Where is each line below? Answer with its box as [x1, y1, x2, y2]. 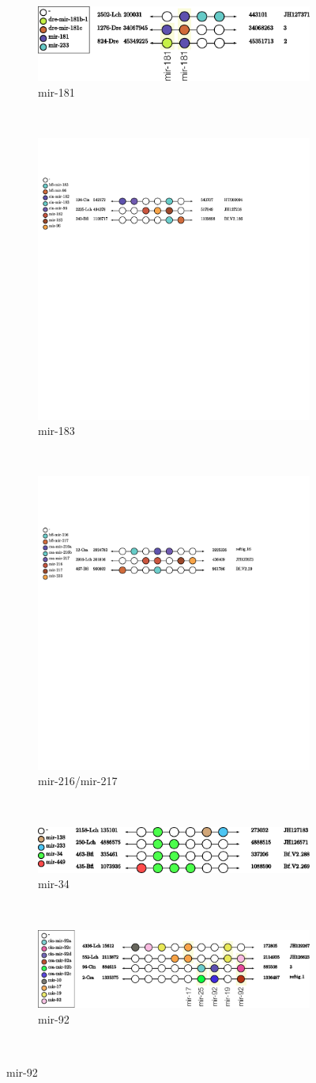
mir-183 [38, 422, 75, 439]
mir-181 [38, 84, 75, 101]
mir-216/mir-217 [38, 772, 118, 789]
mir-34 [38, 875, 70, 892]
